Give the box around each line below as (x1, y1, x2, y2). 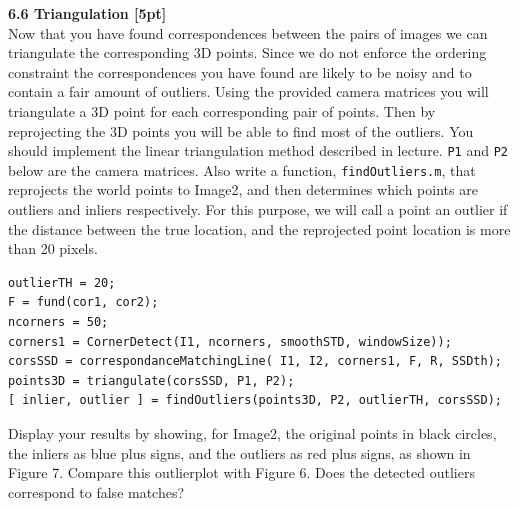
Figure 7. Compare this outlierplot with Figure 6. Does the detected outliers (8, 462, 475, 483)
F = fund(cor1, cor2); (8, 295, 159, 310)
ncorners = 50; (8, 315, 109, 330)
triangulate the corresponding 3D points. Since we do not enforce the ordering (8, 42, 487, 63)
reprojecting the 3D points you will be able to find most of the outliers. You (8, 120, 474, 141)
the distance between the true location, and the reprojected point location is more (8, 218, 511, 239)
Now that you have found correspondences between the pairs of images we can (8, 22, 488, 43)
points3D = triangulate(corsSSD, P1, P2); (8, 373, 295, 388)
